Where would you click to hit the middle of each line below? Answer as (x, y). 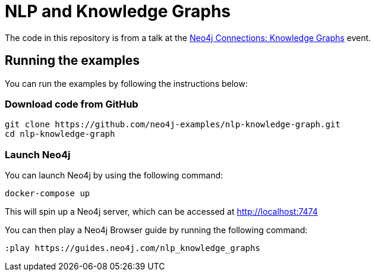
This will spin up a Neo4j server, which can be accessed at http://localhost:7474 (161, 212)
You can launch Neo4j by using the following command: (114, 175)
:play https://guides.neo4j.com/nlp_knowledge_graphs (133, 248)
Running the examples (73, 61)
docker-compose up (48, 194)
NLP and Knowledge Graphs (118, 11)
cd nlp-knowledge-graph (60, 134)
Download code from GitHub (72, 104)
